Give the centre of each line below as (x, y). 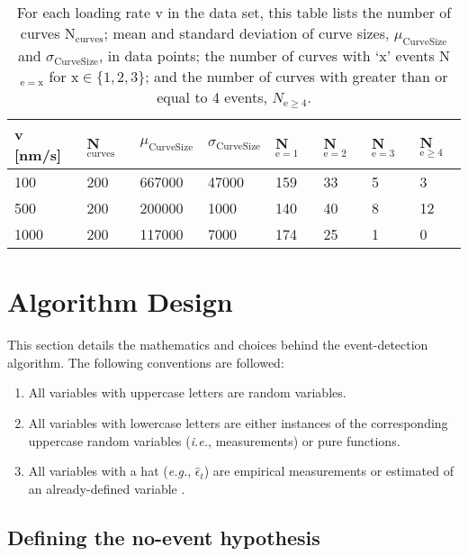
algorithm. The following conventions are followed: (146, 362)
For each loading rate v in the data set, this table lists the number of (234, 12)
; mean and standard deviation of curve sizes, (247, 33)
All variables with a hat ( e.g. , (110, 471)
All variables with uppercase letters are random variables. (187, 392)
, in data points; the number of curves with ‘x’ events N (274, 56)
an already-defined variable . (107, 488)
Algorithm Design (120, 301)
